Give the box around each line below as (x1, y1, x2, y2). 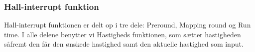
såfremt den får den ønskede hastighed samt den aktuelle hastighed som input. (4, 39, 244, 49)
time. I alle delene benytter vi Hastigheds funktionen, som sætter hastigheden (4, 29, 241, 39)
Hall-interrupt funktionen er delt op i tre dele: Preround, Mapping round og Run (4, 20, 251, 30)
